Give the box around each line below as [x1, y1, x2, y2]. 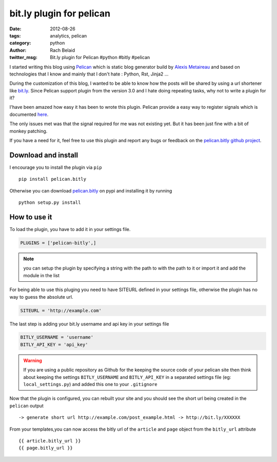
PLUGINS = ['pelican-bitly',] [20, 240, 96, 246]
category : [9, 40, 31, 46]
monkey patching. [9, 128, 48, 134]
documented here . [9, 111, 49, 118]
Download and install [9, 150, 78, 159]
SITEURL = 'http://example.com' [20, 307, 102, 313]
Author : [9, 47, 27, 53]
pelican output [9, 402, 44, 409]
